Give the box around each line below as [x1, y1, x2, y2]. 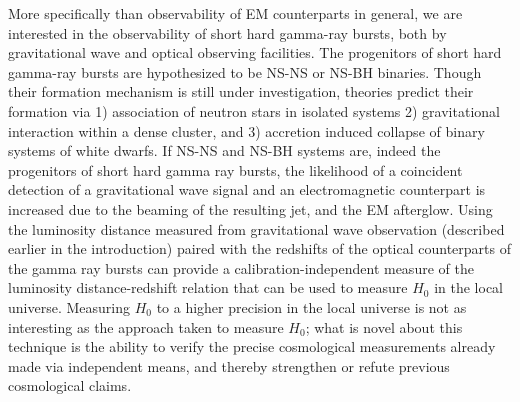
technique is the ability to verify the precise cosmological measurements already [8, 336, 496, 357]
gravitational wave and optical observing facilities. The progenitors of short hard [8, 42, 502, 63]
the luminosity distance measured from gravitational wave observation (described [8, 218, 505, 239]
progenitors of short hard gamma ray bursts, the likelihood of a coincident [8, 159, 463, 180]
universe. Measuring [8, 296, 130, 317]
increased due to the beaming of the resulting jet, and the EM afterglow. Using [8, 198, 493, 219]
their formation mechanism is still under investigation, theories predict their [8, 81, 474, 102]
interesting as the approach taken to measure [8, 316, 284, 337]
